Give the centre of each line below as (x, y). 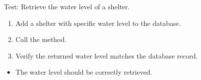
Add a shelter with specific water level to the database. (98, 23)
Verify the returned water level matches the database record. (107, 55)
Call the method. (41, 39)
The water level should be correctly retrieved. (84, 72)
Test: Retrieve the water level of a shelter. (67, 6)
